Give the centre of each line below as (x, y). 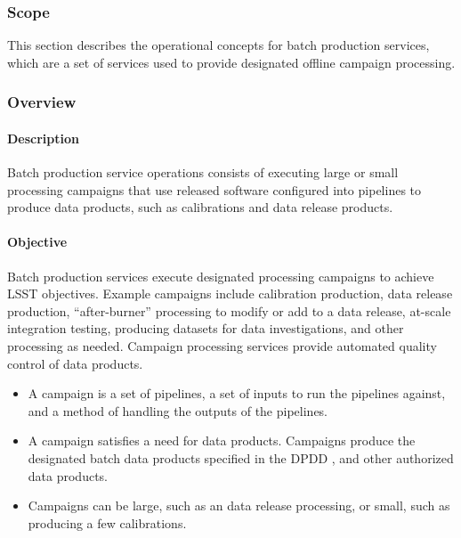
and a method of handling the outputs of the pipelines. (178, 410)
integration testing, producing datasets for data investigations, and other (206, 328)
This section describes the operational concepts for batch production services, (218, 45)
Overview (42, 102)
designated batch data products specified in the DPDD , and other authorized (241, 457)
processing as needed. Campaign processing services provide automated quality (222, 346)
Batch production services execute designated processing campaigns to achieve (221, 276)
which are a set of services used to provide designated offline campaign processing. (231, 62)
